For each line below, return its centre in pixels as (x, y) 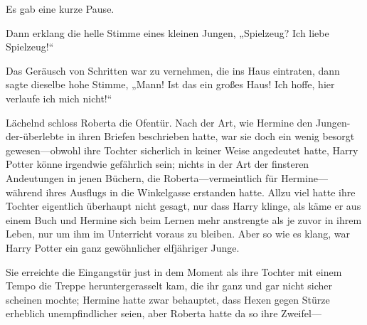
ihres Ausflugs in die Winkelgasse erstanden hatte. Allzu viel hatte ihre (201, 192)
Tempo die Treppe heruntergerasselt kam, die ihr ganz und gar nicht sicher (169, 286)
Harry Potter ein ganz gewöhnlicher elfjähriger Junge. (123, 247)
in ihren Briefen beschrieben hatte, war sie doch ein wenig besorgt (211, 136)
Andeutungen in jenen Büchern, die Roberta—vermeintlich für (142, 177)
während (24, 192)
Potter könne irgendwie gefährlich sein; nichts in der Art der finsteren (158, 164)
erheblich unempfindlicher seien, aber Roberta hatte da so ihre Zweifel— (164, 313)
